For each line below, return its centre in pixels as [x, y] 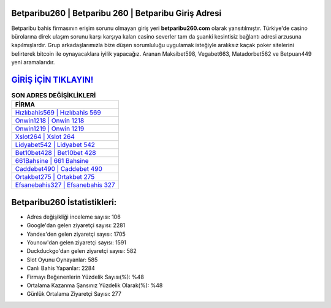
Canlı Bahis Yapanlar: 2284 [61, 268]
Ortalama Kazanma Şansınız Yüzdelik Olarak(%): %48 [95, 285]
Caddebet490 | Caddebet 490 [59, 169]
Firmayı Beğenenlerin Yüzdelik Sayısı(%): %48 [85, 277]
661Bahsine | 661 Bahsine [52, 161]
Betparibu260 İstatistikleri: [64, 202]
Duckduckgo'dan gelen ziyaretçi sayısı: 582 [82, 251]
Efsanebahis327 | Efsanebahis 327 [65, 185]
